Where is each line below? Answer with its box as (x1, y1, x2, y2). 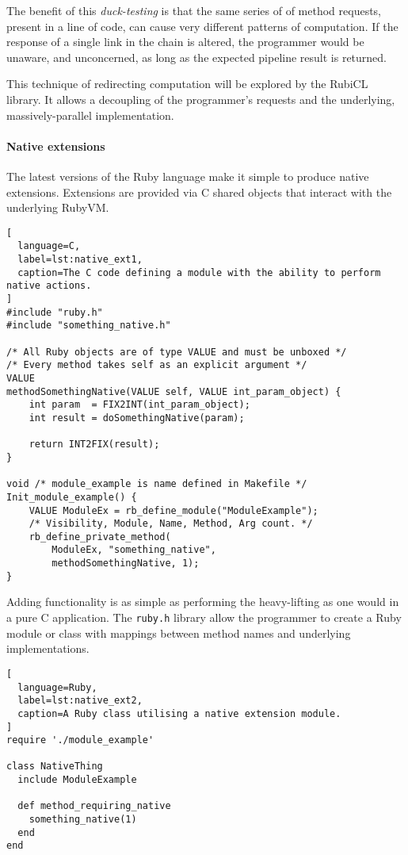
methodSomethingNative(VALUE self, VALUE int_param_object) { (6, 385, 341, 397)
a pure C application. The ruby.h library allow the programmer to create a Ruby (6, 609, 402, 626)
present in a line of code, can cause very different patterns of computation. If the (6, 17, 398, 34)
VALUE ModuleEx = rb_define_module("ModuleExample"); (29, 504, 318, 516)
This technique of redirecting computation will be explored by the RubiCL (6, 75, 368, 92)
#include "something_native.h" (6, 320, 171, 332)
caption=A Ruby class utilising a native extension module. (17, 707, 341, 719)
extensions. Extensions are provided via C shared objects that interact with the (6, 183, 392, 200)
